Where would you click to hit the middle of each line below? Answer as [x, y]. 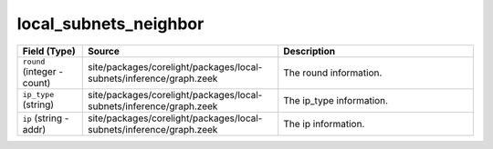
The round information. [333, 73]
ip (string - [46, 118]
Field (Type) [49, 51]
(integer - [43, 71]
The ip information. [324, 124]
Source [104, 51]
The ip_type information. [336, 100]
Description [309, 51]
